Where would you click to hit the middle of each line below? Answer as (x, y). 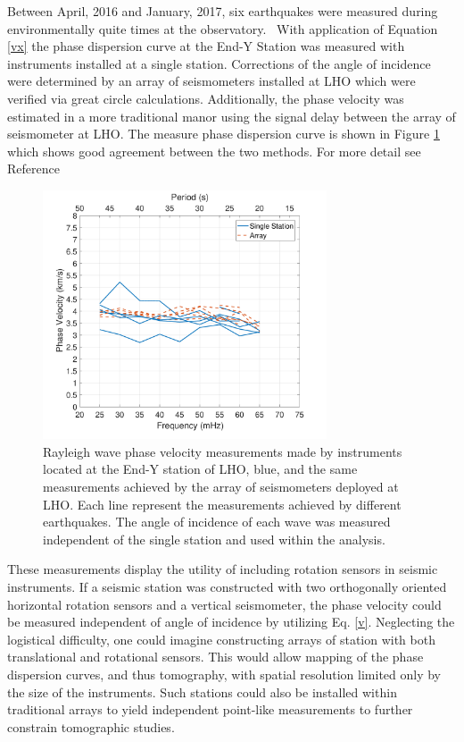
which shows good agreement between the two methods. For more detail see (214, 151)
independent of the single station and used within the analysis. (214, 539)
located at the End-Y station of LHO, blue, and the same (200, 469)
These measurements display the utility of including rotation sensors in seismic (223, 569)
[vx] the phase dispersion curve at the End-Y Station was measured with (206, 46)
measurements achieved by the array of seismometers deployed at (221, 486)
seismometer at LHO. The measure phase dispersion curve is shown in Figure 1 (224, 134)
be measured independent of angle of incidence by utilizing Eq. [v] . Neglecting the (231, 622)
